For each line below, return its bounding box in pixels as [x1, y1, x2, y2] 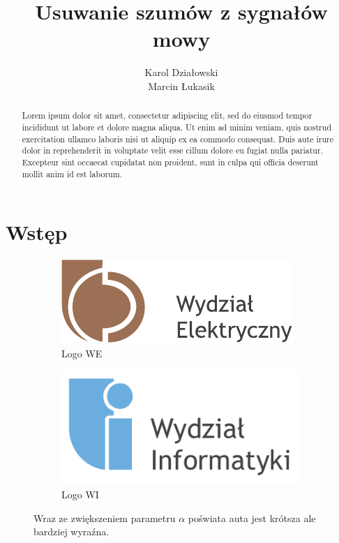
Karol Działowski [144, 65, 218, 80]
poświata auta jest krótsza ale [188, 510, 316, 525]
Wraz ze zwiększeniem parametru [33, 510, 176, 525]
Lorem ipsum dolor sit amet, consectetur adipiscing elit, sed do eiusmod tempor [22, 110, 312, 121]
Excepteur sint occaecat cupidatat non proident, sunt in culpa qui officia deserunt [22, 156, 319, 168]
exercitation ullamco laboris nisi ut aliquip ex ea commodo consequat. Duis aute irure [22, 133, 333, 144]
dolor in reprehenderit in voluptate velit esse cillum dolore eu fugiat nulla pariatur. [22, 144, 323, 156]
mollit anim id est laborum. [22, 168, 122, 179]
